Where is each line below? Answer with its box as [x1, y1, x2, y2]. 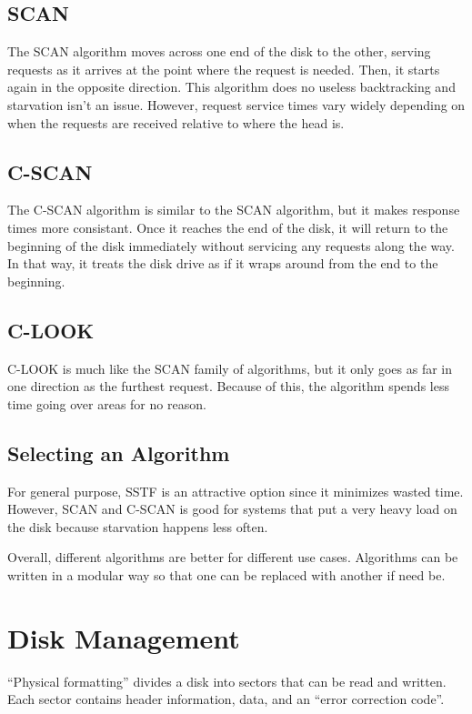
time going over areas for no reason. [7, 394, 206, 413]
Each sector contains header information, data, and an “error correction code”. [7, 689, 445, 709]
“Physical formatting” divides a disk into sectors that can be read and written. [7, 671, 447, 690]
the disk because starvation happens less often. [7, 517, 268, 536]
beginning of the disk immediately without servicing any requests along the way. [7, 236, 455, 255]
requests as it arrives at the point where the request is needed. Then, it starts [7, 59, 440, 78]
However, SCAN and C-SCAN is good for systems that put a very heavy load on [7, 499, 457, 518]
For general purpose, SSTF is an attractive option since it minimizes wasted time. [7, 481, 464, 500]
